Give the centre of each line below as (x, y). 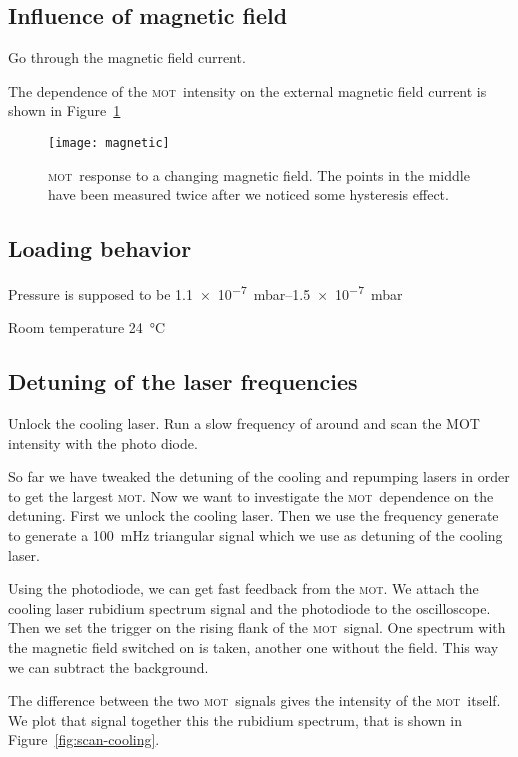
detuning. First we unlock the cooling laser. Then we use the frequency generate (253, 515)
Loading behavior (100, 248)
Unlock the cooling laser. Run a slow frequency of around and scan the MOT (244, 423)
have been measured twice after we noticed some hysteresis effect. (248, 194)
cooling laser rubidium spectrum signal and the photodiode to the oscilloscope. (249, 607)
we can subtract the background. (108, 666)
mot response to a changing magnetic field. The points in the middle (259, 174)
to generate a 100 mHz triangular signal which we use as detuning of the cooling (255, 535)
